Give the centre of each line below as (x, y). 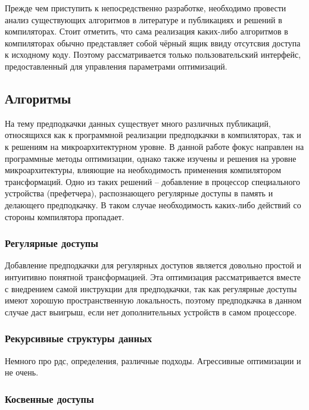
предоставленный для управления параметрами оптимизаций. (116, 66)
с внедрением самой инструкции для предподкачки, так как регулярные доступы (151, 288)
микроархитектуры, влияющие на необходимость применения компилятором (143, 170)
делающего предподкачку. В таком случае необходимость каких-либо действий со (153, 204)
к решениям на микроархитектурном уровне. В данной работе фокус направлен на (154, 146)
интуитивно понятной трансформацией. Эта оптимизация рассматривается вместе (153, 276)
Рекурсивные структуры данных (79, 338)
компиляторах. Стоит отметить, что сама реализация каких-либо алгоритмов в (146, 31)
